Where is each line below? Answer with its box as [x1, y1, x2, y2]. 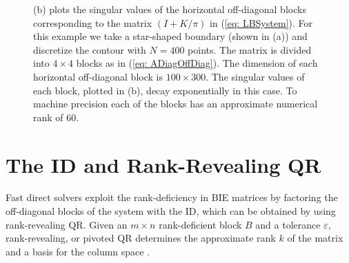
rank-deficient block [159, 217, 242, 231]
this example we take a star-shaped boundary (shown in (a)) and [33, 29, 308, 43]
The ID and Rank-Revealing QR [6, 150, 321, 178]
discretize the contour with [33, 42, 146, 56]
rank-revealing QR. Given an [6, 217, 128, 231]
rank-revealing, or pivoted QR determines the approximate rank [6, 231, 276, 245]
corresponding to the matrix [33, 15, 152, 30]
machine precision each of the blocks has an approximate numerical [33, 96, 318, 111]
